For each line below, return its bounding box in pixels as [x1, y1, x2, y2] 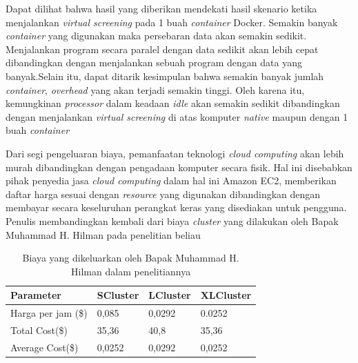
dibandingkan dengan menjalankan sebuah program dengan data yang [6, 55, 302, 70]
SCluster [97, 288, 139, 302]
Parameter [10, 288, 61, 302]
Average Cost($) [10, 340, 79, 354]
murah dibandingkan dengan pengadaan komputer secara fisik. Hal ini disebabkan [6, 159, 352, 174]
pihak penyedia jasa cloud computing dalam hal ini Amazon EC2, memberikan [6, 173, 337, 188]
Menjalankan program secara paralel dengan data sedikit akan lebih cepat [6, 41, 319, 56]
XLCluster [200, 288, 252, 302]
